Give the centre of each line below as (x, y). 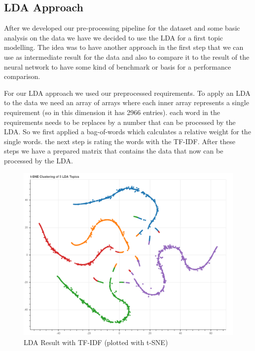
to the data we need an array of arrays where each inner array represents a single (127, 102)
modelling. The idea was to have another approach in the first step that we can (124, 47)
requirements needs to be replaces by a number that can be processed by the (120, 122)
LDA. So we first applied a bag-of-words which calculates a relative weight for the (127, 132)
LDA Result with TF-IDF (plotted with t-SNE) (96, 342)
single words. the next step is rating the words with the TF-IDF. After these (120, 141)
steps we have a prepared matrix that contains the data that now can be (114, 151)
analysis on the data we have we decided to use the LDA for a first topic (114, 37)
